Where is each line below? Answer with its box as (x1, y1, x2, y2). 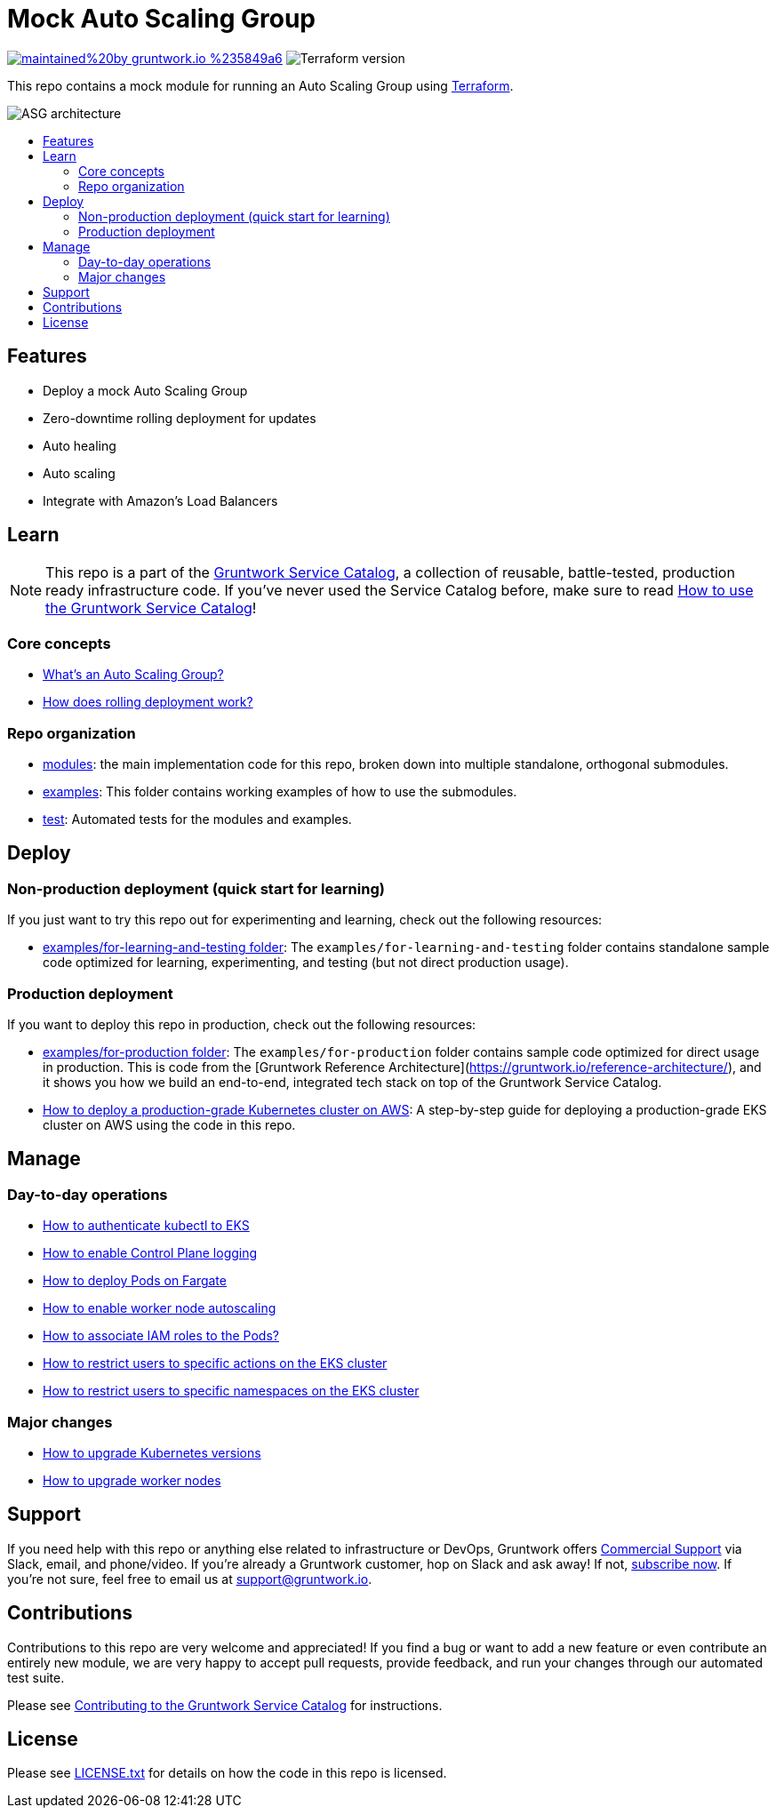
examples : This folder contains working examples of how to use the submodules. (43, 783, 517, 799)
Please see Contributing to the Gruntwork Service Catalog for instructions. (7, 1697, 443, 1713)
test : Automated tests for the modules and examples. (43, 811, 352, 827)
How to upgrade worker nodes (43, 1472, 221, 1488)
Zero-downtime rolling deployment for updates (43, 410, 316, 426)
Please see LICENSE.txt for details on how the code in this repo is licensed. (7, 1765, 447, 1781)
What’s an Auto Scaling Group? (43, 667, 224, 683)
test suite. (7, 1669, 65, 1685)
